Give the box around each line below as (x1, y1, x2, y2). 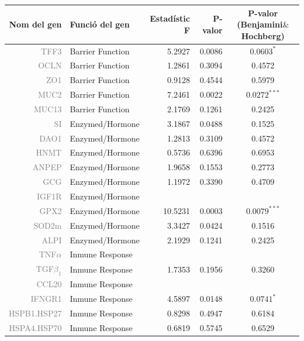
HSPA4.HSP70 (9, 321, 62, 333)
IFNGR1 (30, 292, 62, 305)
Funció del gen (70, 18, 130, 30)
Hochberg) (241, 29, 285, 42)
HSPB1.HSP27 (9, 306, 62, 319)
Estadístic (150, 12, 190, 25)
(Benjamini (237, 18, 283, 30)
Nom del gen (9, 18, 62, 30)
